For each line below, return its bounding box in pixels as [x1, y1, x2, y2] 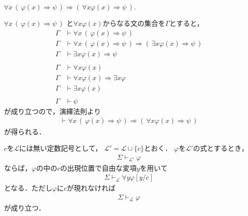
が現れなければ [66, 183, 116, 193]
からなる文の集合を [102, 18, 165, 28]
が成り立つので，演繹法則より [4, 106, 101, 116]
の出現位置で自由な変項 [60, 162, 137, 173]
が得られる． [4, 126, 46, 136]
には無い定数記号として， [19, 143, 102, 153]
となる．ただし [4, 183, 53, 193]
